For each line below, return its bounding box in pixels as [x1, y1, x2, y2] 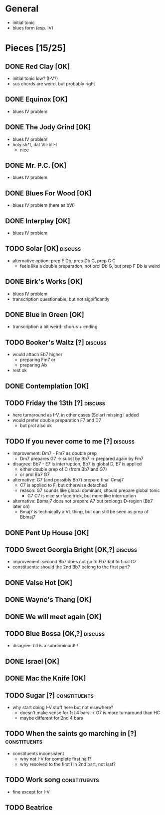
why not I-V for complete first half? [19, 756, 92, 762]
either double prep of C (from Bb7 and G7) [19, 466, 107, 472]
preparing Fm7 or [19, 357, 56, 363]
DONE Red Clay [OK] [5, 62, 70, 70]
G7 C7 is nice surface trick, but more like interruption [27, 493, 136, 499]
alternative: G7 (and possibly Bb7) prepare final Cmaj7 [12, 477, 124, 483]
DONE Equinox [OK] [5, 95, 68, 104]
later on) [12, 503, 30, 509]
